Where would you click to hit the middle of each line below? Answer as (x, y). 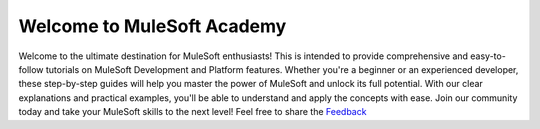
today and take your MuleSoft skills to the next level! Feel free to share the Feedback (192, 112)
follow (31, 69)
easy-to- (488, 56)
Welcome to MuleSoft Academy (152, 26)
